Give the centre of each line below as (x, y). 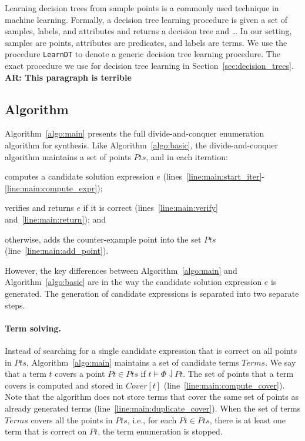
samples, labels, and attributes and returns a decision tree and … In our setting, (148, 31)
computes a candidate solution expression (79, 176)
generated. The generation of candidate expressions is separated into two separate (152, 293)
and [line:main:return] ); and (56, 219)
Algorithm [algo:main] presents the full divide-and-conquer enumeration (135, 133)
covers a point (80, 374)
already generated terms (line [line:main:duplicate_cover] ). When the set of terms (153, 408)
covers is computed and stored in (64, 385)
